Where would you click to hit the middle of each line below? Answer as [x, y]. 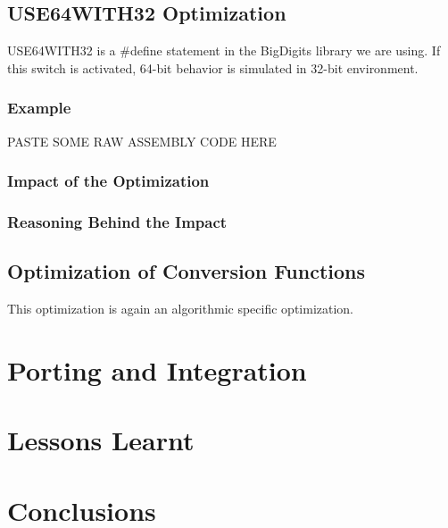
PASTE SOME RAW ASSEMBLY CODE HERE [142, 141]
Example [39, 108]
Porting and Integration [157, 369]
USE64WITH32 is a [62, 50]
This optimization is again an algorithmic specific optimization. [181, 309]
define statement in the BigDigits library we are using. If [285, 50]
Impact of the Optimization [108, 181]
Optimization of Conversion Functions [187, 271]
